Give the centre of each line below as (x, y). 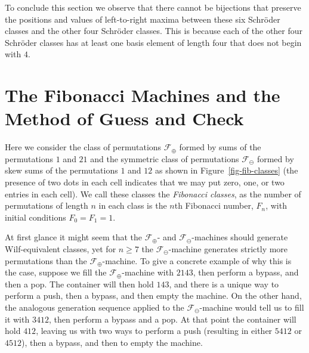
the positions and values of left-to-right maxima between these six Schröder (143, 19)
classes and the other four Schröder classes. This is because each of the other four (154, 31)
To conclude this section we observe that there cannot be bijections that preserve (153, 7)
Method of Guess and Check (124, 118)
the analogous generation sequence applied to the (95, 307)
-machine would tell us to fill (252, 307)
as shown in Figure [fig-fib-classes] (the (226, 170)
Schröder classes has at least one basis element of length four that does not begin (153, 42)
